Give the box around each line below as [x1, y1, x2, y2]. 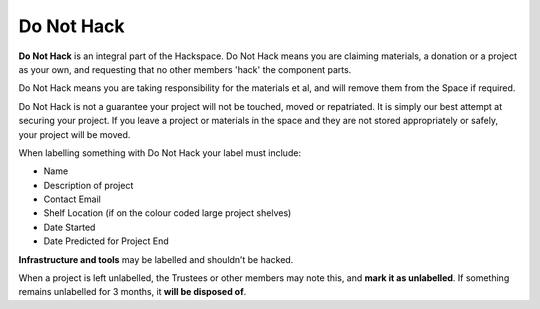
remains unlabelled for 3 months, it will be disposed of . [18, 286, 247, 298]
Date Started [43, 221, 96, 233]
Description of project [43, 179, 134, 191]
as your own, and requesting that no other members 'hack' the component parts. [18, 63, 352, 75]
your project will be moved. [18, 128, 131, 140]
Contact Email [43, 193, 102, 205]
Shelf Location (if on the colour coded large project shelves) [43, 207, 292, 219]
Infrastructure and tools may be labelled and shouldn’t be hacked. [18, 253, 294, 265]
